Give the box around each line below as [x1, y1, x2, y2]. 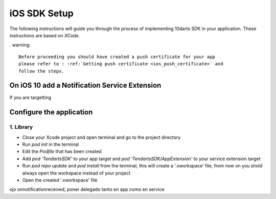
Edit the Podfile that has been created [22, 148, 102, 155]
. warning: [9, 42, 31, 48]
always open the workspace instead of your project [22, 170, 130, 176]
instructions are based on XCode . [9, 32, 80, 38]
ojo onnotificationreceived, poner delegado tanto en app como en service [9, 186, 165, 192]
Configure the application [9, 108, 93, 117]
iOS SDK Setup [9, 8, 74, 19]
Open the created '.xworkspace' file [22, 177, 98, 183]
